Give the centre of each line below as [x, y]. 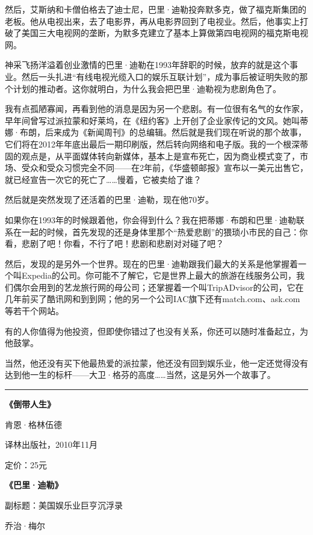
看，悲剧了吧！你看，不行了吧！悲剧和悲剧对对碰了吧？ [114, 243]
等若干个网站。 [34, 311]
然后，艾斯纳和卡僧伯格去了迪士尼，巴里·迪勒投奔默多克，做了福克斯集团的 [156, 9]
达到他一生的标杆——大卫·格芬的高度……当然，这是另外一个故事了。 [140, 375]
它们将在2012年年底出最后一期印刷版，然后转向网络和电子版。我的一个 [144, 144]
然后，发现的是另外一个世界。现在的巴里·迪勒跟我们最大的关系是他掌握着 [151, 263]
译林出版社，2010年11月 [51, 444]
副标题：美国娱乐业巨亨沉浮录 [64, 505]
